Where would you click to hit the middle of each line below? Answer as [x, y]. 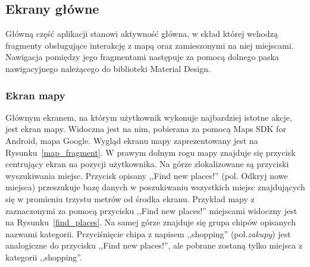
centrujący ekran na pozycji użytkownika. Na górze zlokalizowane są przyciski [147, 164]
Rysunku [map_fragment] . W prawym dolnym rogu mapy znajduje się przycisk [151, 152]
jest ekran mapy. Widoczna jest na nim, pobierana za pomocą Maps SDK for [146, 129]
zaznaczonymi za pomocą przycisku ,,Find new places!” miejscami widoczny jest [151, 210]
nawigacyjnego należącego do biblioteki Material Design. [108, 68]
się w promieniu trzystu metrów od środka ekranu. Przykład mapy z [130, 198]
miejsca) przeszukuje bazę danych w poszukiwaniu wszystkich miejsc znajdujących [155, 187]
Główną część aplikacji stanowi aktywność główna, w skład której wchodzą [142, 34]
